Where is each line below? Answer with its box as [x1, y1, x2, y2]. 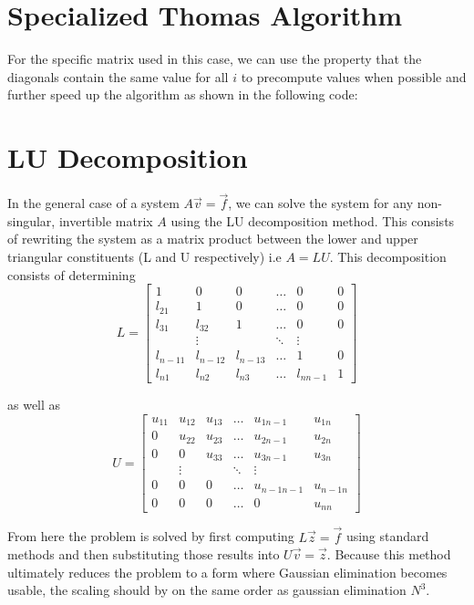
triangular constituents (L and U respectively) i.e [7, 247, 282, 266]
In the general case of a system [7, 193, 180, 213]
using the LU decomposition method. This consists [170, 211, 455, 230]
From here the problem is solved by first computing [7, 527, 294, 546]
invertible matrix [58, 211, 153, 230]
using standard [345, 527, 429, 546]
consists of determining [7, 265, 136, 284]
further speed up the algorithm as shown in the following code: [7, 85, 358, 104]
